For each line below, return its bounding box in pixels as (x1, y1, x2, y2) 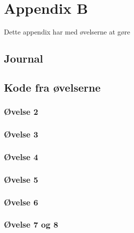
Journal (4, 51, 43, 66)
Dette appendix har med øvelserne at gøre (4, 27, 131, 37)
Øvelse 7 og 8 (4, 218, 58, 231)
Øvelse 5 (4, 173, 38, 185)
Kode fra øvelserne (4, 79, 101, 95)
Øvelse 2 (4, 105, 38, 118)
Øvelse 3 (4, 128, 38, 140)
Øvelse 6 (4, 196, 38, 208)
